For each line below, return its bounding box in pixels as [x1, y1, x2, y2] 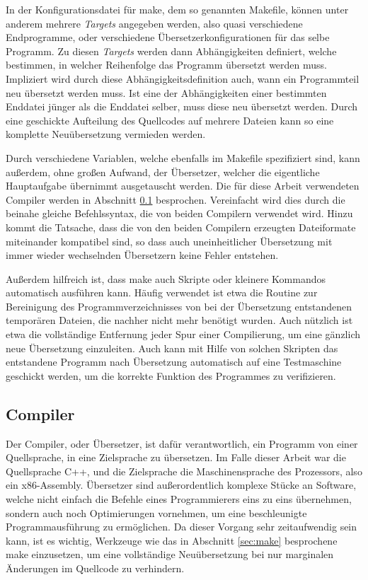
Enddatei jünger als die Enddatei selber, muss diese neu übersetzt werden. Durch [6, 99, 358, 114]
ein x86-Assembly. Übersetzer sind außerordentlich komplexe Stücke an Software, [6, 477, 357, 492]
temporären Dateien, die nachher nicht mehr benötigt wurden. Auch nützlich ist [6, 313, 353, 327]
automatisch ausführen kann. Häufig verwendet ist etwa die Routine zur [6, 285, 318, 300]
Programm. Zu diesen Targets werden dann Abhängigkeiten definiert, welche [6, 43, 337, 58]
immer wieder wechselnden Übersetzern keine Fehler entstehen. [6, 248, 279, 262]
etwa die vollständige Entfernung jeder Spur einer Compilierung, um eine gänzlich [6, 327, 361, 342]
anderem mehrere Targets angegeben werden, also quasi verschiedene [6, 16, 303, 30]
